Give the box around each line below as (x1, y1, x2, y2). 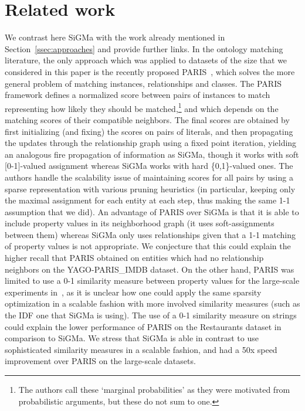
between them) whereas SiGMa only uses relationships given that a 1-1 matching (5, 228, 296, 240)
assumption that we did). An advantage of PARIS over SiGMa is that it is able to (5, 205, 299, 218)
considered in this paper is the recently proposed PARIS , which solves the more (5, 65, 295, 77)
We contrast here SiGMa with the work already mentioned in (5, 31, 225, 43)
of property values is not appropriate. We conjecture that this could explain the (5, 240, 291, 252)
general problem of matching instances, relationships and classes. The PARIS (5, 77, 282, 89)
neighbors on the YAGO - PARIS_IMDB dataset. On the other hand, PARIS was (5, 263, 294, 275)
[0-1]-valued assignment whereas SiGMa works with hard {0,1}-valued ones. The (5, 159, 293, 172)
